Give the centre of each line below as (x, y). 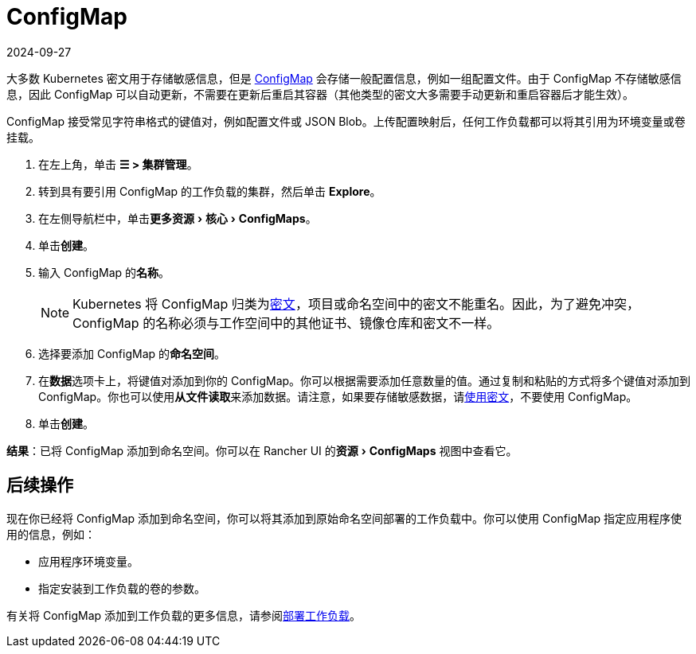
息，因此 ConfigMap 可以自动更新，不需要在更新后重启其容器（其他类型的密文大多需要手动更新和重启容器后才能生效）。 (321, 94)
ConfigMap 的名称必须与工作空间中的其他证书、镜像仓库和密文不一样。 (286, 323)
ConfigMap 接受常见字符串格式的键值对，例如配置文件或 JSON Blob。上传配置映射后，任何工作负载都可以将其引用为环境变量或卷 (346, 121)
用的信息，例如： (51, 534)
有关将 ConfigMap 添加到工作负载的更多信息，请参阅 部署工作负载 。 (184, 615)
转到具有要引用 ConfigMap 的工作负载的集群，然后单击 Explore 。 (210, 191)
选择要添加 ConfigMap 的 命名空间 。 (132, 353)
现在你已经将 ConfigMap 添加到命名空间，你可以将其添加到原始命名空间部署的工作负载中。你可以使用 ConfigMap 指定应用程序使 (344, 518)
